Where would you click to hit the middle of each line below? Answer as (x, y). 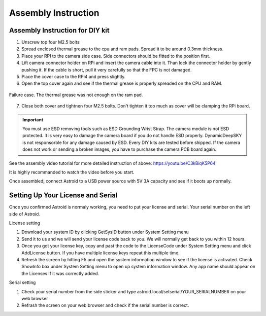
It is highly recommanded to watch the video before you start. (72, 172)
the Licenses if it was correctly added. (60, 273)
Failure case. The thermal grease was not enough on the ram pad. (76, 95)
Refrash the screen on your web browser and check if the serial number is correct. (105, 305)
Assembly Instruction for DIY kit (59, 30)
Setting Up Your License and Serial (63, 195)
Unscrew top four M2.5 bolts (50, 42)
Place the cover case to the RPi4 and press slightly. (73, 77)
